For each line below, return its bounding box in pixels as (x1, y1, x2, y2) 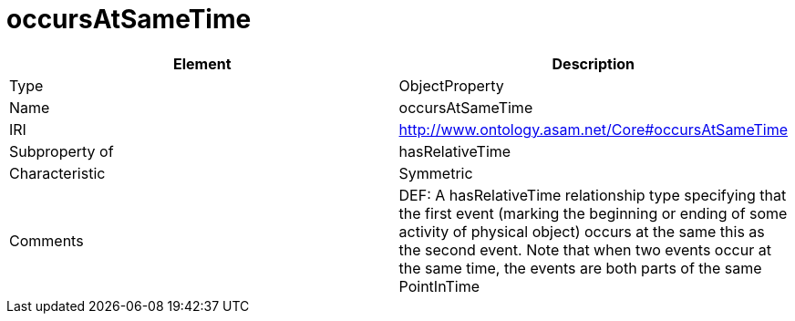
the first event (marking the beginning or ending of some (398, 203, 788, 223)
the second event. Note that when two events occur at (398, 240, 771, 259)
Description (552, 54, 635, 73)
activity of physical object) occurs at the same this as (398, 222, 765, 241)
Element (173, 54, 232, 73)
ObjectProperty (398, 76, 504, 95)
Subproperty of (9, 141, 114, 160)
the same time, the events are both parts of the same (398, 258, 762, 277)
